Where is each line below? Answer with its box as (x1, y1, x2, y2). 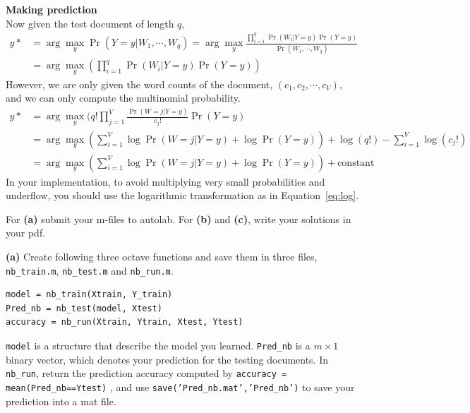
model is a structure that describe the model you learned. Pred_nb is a (6, 338, 311, 353)
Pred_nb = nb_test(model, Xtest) (6, 303, 162, 313)
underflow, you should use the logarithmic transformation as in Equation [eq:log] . (6, 188, 359, 203)
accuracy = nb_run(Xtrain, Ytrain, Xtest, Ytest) (6, 317, 243, 328)
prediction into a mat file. (6, 393, 116, 408)
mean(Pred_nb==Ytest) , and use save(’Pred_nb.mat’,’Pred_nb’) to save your (6, 379, 355, 394)
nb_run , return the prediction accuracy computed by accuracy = (6, 366, 287, 381)
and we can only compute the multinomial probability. (6, 90, 241, 105)
